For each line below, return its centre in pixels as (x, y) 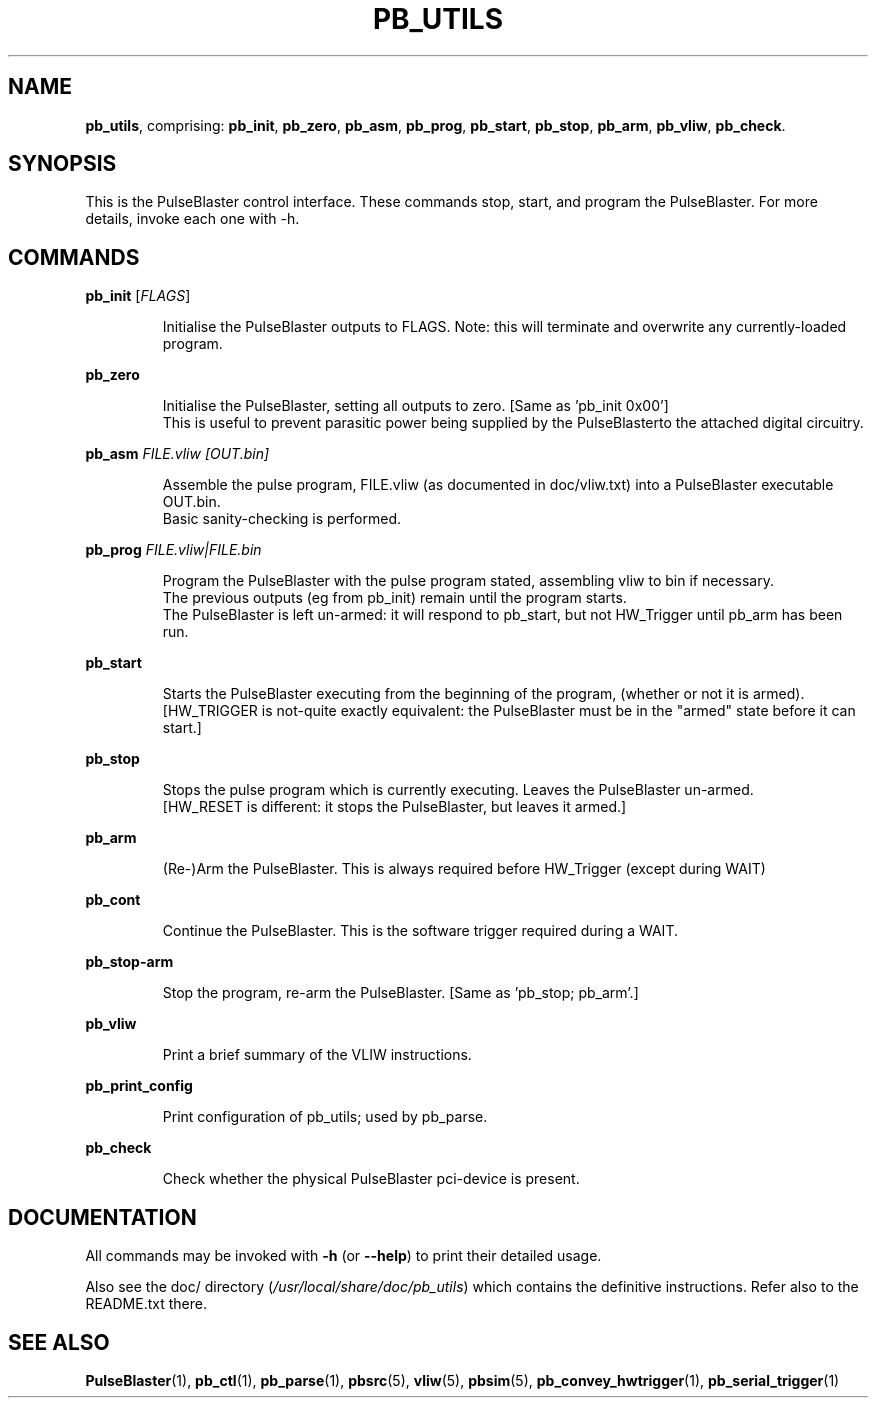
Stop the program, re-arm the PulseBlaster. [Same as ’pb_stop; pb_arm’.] (400, 993)
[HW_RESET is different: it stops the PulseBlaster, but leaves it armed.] (394, 807)
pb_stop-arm (129, 962)
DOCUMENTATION (102, 1217)
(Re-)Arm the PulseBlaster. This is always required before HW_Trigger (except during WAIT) (464, 869)
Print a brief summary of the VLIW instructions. (317, 1055)
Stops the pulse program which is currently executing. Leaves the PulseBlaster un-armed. (458, 790)
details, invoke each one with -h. (192, 219)
